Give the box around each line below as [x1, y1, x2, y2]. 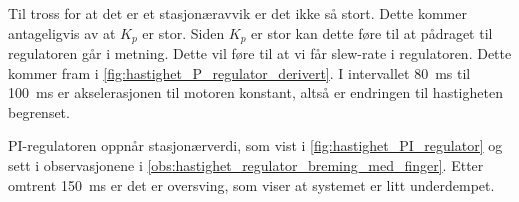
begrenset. [8, 101, 70, 122]
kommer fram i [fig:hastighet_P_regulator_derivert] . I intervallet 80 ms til [8, 62, 471, 83]
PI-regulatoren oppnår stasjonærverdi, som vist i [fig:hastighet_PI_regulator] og [8, 135, 503, 156]
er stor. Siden [142, 22, 225, 43]
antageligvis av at [8, 22, 116, 43]
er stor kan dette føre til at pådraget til [251, 22, 493, 43]
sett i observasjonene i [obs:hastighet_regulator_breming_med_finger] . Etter [8, 155, 484, 176]
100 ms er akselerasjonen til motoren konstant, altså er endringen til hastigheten [8, 82, 503, 103]
